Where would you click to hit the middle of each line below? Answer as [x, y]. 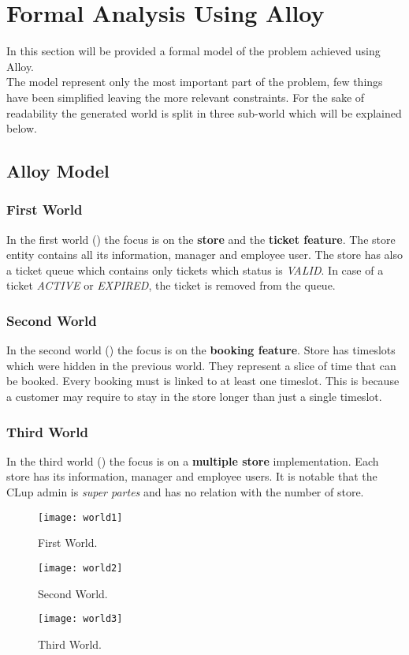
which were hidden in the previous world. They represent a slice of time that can [201, 365]
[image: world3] [80, 619]
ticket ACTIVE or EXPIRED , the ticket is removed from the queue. [171, 285]
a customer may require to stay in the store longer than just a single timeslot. [194, 397]
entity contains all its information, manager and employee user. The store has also [205, 255]
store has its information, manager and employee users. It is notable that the [192, 476]
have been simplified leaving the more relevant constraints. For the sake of [186, 97]
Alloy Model [58, 171]
